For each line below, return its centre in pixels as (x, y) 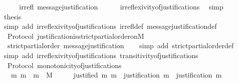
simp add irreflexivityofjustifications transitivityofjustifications (101, 55)
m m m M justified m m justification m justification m (116, 75)
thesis (13, 16)
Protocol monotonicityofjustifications (64, 65)
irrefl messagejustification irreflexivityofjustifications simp (121, 6)
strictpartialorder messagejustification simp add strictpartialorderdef (121, 45)
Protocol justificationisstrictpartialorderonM (76, 36)
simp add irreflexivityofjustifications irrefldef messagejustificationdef (110, 26)
